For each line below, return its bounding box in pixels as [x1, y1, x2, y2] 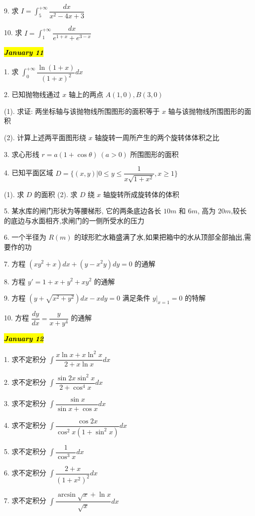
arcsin [58, 491, 76, 499]
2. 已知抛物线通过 [4, 89, 60, 100]
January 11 [4, 47, 44, 57]
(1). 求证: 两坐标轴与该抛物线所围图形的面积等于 [4, 105, 160, 116]
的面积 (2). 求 [34, 189, 78, 199]
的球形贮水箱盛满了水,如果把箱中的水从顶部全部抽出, [74, 232, 245, 242]
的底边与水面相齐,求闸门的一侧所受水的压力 [4, 215, 144, 225]
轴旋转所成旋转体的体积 [103, 189, 179, 199]
